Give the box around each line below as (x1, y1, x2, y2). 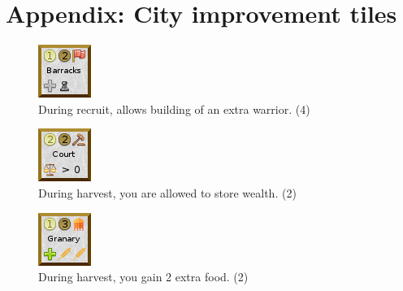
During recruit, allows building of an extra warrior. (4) (38, 100, 310, 117)
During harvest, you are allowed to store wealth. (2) (38, 184, 297, 201)
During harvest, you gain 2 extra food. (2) (38, 268, 249, 285)
